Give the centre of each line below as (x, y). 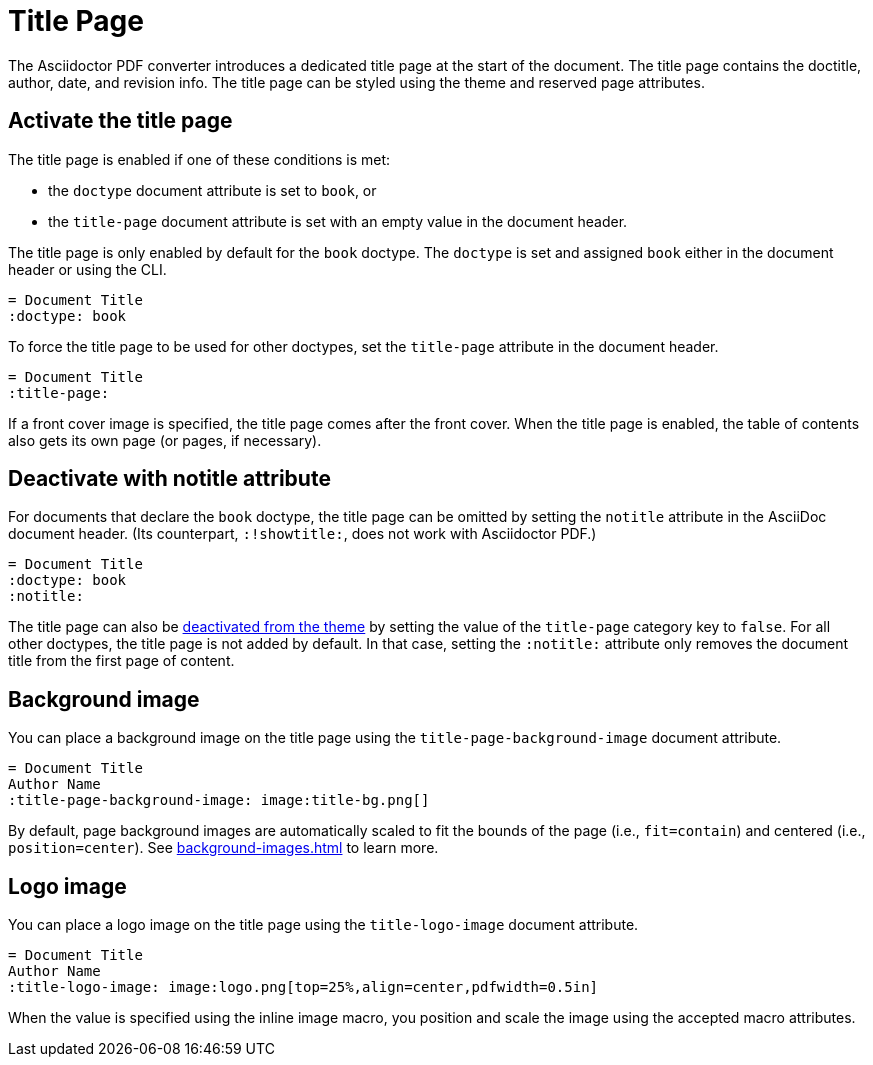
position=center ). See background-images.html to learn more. (223, 848)
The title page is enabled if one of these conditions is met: (199, 159)
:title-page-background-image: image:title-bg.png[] (219, 800)
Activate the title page (120, 121)
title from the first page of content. (121, 661)
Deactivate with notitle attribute (169, 479)
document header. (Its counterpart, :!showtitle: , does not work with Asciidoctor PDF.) (302, 534)
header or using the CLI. (87, 269)
